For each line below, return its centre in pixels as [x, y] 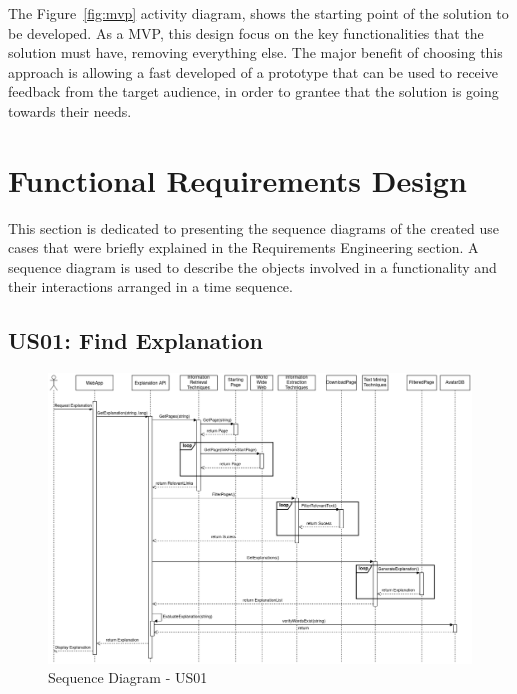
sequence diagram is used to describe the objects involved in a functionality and [252, 266]
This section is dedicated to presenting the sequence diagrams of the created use [253, 227]
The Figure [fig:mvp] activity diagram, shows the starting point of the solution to [258, 13]
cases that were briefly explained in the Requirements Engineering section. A [243, 247]
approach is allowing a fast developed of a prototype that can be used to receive [253, 71]
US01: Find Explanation [135, 340]
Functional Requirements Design [237, 179]
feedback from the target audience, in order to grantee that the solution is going [253, 91]
